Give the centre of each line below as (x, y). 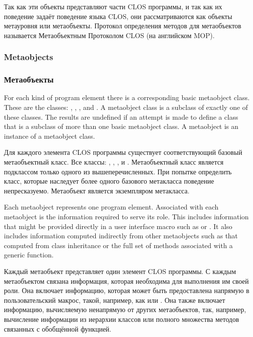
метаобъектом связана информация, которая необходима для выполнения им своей (126, 281)
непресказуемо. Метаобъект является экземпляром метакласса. (97, 190)
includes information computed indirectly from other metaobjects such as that (121, 236)
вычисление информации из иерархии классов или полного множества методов (122, 319)
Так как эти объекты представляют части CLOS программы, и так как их (113, 6)
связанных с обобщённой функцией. (58, 328)
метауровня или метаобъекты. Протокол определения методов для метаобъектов (123, 26)
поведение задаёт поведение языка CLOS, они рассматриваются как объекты (118, 16)
